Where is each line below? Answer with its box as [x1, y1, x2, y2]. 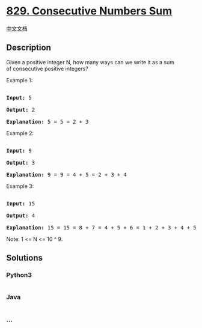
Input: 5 [6, 94, 32, 101]
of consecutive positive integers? [6, 65, 88, 72]
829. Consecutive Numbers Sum [6, 4, 173, 18]
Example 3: [6, 182, 34, 190]
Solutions [6, 253, 43, 263]
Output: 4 [6, 212, 35, 219]
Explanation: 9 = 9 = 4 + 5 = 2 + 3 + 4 [6, 171, 127, 178]
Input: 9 [6, 147, 32, 154]
